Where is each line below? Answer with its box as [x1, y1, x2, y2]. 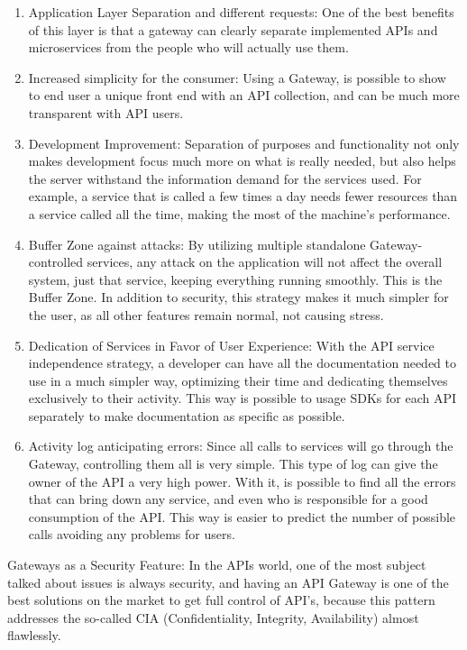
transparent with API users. [28, 103, 184, 122]
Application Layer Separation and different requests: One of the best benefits [28, 3, 454, 21]
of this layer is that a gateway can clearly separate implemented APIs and [28, 20, 438, 39]
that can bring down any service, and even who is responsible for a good [28, 490, 428, 508]
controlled [28, 252, 84, 271]
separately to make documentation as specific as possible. [28, 406, 345, 425]
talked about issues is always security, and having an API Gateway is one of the [7, 572, 449, 591]
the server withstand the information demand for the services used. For [28, 169, 422, 188]
